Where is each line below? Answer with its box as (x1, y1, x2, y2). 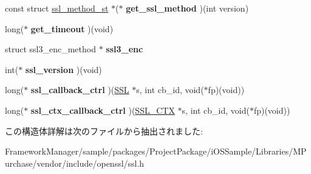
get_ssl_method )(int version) (126, 2, 249, 14)
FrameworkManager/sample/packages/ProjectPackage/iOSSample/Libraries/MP (5, 145, 307, 158)
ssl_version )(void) (25, 63, 102, 75)
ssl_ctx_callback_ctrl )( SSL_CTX (30, 103, 175, 116)
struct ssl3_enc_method (5, 43, 96, 55)
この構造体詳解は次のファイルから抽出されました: (5, 124, 203, 137)
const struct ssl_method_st (5, 2, 109, 14)
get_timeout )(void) (30, 22, 114, 35)
